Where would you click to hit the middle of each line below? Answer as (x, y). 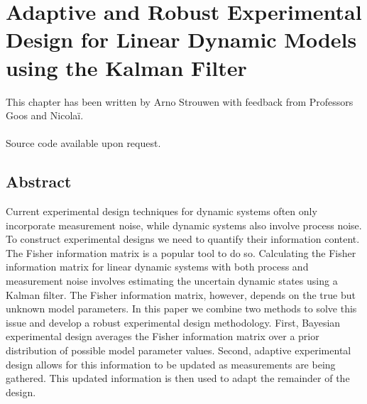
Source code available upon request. (83, 143)
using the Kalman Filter (126, 67)
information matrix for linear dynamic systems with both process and (157, 267)
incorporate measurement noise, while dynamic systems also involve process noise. (184, 225)
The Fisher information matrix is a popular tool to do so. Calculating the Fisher (181, 252)
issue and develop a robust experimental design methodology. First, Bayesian (173, 322)
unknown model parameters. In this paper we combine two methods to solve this (181, 309)
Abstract (39, 181)
